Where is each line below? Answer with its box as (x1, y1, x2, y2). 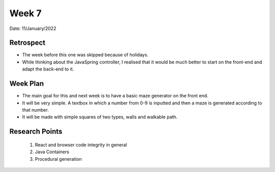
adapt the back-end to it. (22, 66, 74, 72)
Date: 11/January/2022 (9, 25, 57, 31)
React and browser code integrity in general (35, 142, 127, 148)
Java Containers (35, 149, 70, 155)
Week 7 (9, 8, 42, 19)
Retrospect (9, 39, 46, 47)
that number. (22, 107, 49, 113)
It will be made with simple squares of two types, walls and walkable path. (22, 114, 178, 120)
